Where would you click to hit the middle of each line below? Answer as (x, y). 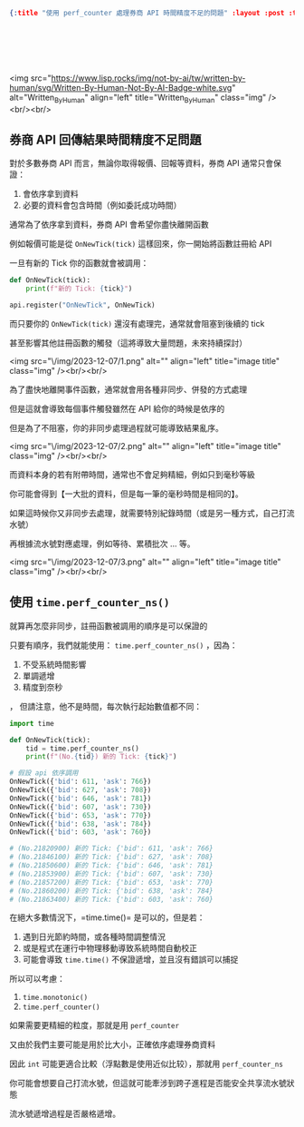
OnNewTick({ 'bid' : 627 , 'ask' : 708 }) (81, 790)
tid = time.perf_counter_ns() (83, 749)
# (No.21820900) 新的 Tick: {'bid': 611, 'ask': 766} (112, 848)
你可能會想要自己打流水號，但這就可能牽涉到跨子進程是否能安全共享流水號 (148, 1083)
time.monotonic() (55, 998)
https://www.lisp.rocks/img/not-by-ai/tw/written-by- (148, 78)
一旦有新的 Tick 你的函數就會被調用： (79, 263)
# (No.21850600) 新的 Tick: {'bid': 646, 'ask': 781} (112, 866)
